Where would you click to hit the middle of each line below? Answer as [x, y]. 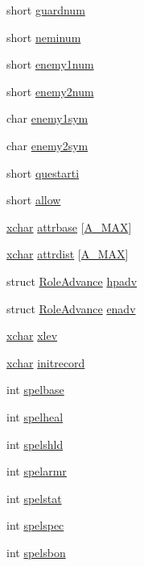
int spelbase [35, 390]
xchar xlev [32, 335]
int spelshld [35, 444]
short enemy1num [50, 64]
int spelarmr [37, 471]
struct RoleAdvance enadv [71, 308]
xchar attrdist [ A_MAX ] [68, 254]
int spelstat [34, 498]
